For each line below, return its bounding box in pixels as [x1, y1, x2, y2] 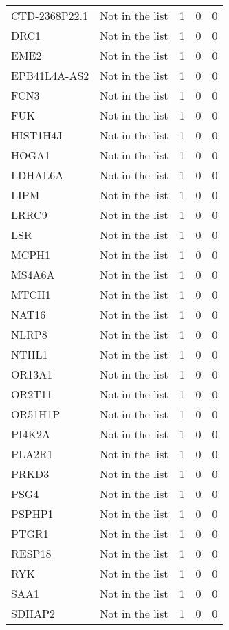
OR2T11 [11, 386, 52, 402]
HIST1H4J [11, 127, 63, 143]
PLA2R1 [11, 446, 53, 462]
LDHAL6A [11, 167, 64, 183]
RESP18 [11, 545, 52, 561]
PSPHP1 [11, 506, 54, 521]
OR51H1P [11, 406, 61, 422]
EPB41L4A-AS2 [11, 67, 89, 83]
